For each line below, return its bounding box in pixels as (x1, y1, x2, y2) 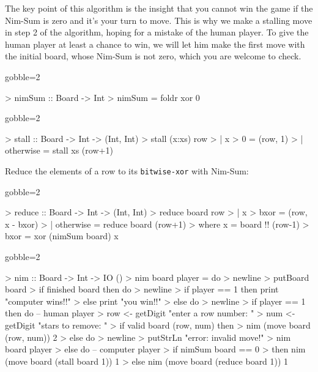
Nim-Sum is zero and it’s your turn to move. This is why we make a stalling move (5, 13, 312, 26)
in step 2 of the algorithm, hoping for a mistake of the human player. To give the (5, 26, 309, 39)
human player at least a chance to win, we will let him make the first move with (5, 37, 305, 50)
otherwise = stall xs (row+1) (5, 144, 113, 157)
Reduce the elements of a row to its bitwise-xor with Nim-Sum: (5, 164, 249, 177)
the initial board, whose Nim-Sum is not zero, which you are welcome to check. (5, 50, 301, 62)
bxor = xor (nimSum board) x (5, 229, 119, 242)
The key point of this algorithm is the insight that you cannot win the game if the (5, 2, 313, 14)
